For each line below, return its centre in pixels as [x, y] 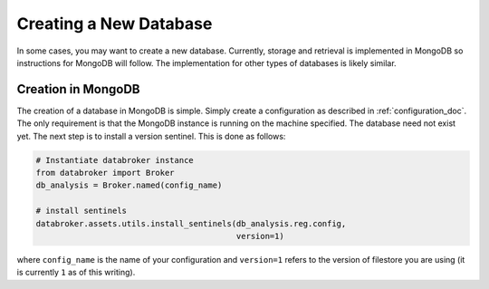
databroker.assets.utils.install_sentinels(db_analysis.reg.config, [191, 223]
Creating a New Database [115, 24]
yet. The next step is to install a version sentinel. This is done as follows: [151, 136]
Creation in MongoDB [78, 89]
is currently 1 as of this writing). [76, 273]
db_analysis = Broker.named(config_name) [129, 185]
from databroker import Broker [105, 173]
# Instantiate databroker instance [115, 160]
